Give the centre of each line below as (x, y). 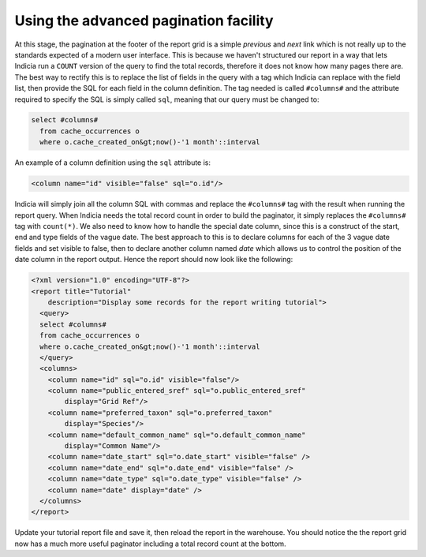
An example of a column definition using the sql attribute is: (113, 163)
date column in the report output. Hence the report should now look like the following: (154, 260)
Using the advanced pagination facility (144, 21)
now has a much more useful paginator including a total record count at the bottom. (151, 544)
